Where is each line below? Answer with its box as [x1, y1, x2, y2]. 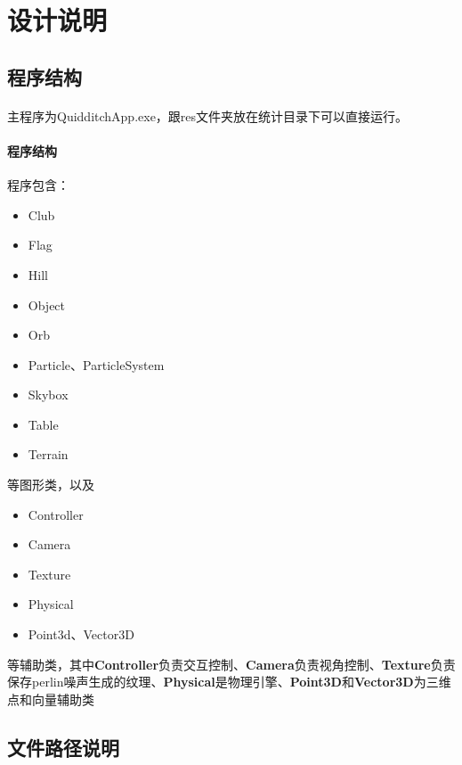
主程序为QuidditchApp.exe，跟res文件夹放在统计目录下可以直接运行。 [7, 106, 409, 125]
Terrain [28, 445, 69, 464]
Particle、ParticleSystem [28, 355, 165, 374]
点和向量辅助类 [7, 689, 94, 708]
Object [28, 295, 66, 314]
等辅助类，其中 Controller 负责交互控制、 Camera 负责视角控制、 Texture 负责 [7, 654, 456, 673]
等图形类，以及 [7, 475, 94, 494]
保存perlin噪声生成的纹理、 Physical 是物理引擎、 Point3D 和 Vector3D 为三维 [7, 672, 451, 691]
